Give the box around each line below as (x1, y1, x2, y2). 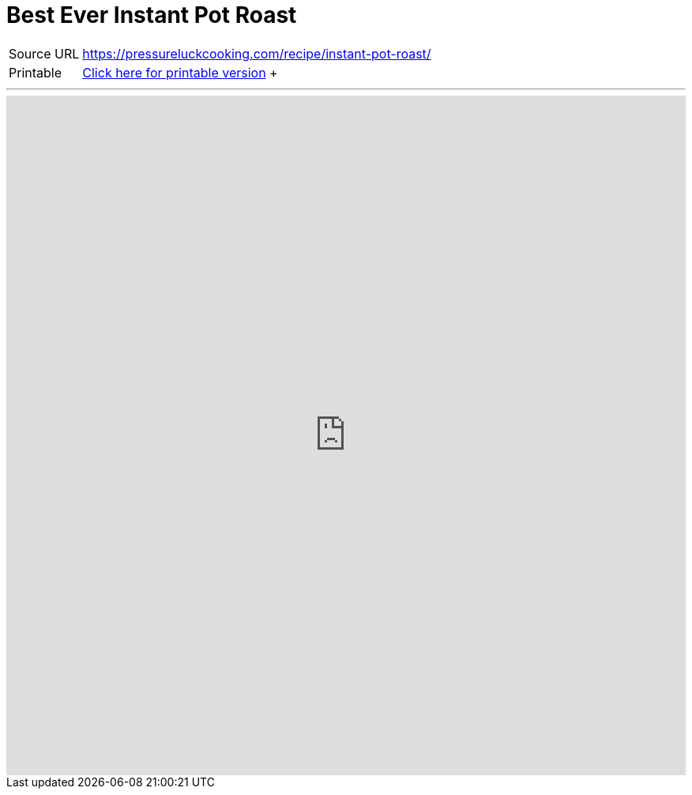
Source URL (9, 45, 80, 62)
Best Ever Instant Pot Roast (6, 2, 297, 28)
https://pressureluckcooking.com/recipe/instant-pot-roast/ (82, 45, 431, 62)
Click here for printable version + (82, 64, 278, 81)
